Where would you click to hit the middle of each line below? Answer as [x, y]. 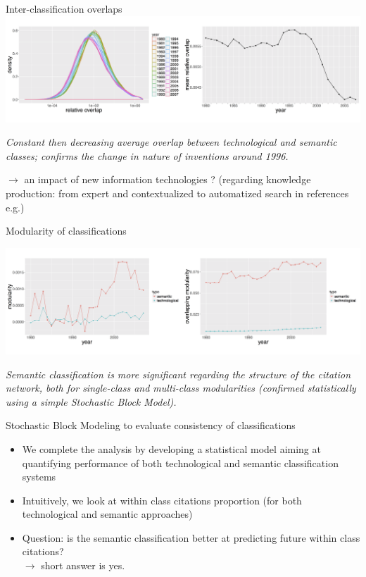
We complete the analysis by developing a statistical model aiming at [171, 448]
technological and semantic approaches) [107, 514]
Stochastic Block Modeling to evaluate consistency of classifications [151, 425]
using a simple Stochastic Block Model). [91, 401]
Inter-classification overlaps [64, 8]
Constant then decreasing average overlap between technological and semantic [171, 142]
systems [39, 477]
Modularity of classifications [66, 231]
